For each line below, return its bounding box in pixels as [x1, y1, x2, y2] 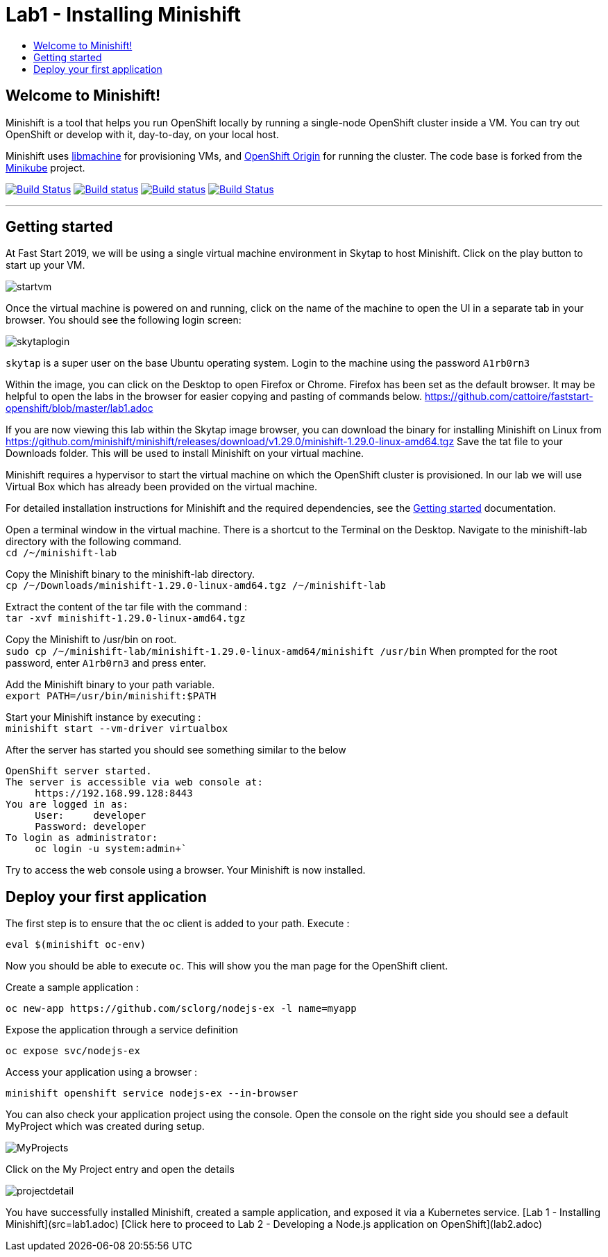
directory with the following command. [6, 535, 182, 548]
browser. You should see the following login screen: [6, 314, 242, 326]
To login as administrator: [6, 832, 158, 844]
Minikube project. [6, 161, 85, 174]
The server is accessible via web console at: [6, 776, 263, 788]
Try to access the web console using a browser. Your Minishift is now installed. [6, 864, 366, 876]
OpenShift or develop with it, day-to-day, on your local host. [6, 128, 279, 140]
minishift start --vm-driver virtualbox [6, 723, 228, 735]
